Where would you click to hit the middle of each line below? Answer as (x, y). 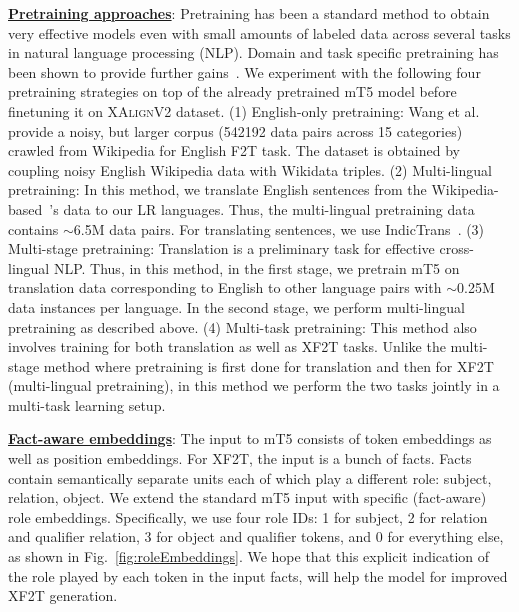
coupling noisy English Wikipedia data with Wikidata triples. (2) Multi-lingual (250, 169)
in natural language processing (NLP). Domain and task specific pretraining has (253, 52)
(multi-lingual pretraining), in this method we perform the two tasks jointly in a (254, 385)
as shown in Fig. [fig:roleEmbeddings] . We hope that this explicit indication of (249, 556)
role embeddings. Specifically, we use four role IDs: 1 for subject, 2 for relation (248, 516)
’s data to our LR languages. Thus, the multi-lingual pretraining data (262, 208)
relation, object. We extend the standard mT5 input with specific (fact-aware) (247, 497)
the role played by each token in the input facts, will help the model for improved (258, 575)
